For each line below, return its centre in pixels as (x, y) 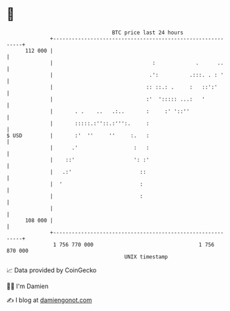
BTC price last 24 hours (148, 33)
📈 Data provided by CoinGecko (52, 270)
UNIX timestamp (146, 257)
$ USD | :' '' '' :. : (78, 135)
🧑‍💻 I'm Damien (28, 286)
